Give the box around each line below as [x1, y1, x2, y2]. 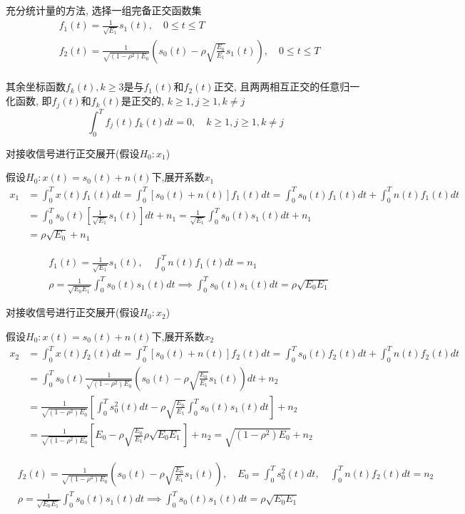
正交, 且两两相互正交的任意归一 [213, 79, 360, 94]
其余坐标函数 [6, 79, 66, 94]
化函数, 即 [6, 93, 52, 108]
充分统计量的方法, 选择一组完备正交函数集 [6, 3, 202, 17]
